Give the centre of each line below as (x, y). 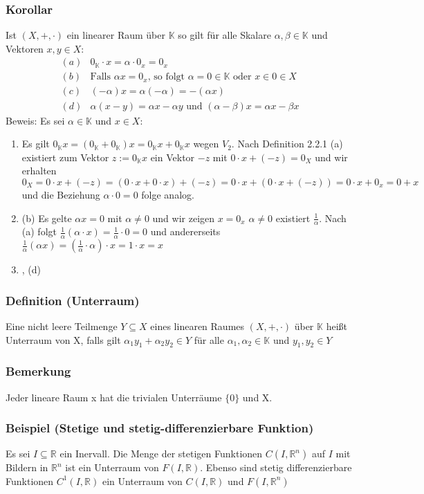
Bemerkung (38, 371)
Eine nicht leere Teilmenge (62, 326)
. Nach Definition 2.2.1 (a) (287, 144)
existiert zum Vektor (65, 157)
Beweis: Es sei (35, 120)
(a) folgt (39, 231)
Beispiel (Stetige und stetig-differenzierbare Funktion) (160, 428)
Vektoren (25, 48)
